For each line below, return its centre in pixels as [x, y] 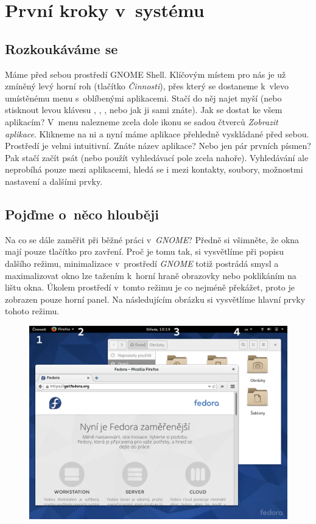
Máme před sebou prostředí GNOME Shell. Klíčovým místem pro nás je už [146, 74]
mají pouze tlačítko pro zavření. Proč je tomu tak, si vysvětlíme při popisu [144, 251]
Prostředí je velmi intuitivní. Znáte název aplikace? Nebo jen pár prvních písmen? [158, 146]
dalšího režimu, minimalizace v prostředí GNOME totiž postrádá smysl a [142, 263]
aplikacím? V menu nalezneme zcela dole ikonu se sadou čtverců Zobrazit [142, 121]
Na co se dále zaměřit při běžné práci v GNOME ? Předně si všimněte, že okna [152, 239]
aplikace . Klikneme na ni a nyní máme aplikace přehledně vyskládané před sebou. [157, 133]
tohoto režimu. [32, 311]
